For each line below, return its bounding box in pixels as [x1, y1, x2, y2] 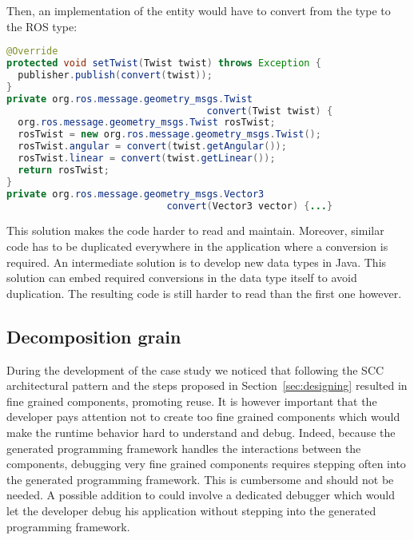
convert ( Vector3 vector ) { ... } [166, 200, 333, 212]
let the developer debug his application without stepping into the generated [6, 502, 376, 518]
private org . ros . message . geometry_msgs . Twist [6, 93, 253, 105]
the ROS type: [6, 18, 78, 34]
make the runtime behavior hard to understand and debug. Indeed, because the [6, 423, 396, 440]
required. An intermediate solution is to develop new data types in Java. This [6, 253, 387, 270]
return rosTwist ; [18, 164, 109, 176]
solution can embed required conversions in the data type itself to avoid [6, 269, 357, 286]
